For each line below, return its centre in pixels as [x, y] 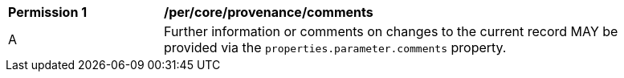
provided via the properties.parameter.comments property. [335, 47]
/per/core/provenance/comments [269, 12]
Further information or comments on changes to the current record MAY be [391, 31]
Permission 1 [48, 12]
